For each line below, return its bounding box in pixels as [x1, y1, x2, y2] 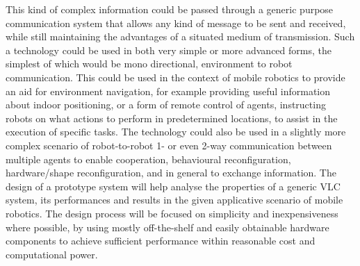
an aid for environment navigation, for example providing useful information [6, 83, 331, 98]
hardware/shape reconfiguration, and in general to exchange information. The [6, 165, 336, 180]
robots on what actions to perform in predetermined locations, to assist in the [6, 110, 338, 125]
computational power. [6, 247, 98, 261]
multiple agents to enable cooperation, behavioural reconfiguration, [6, 151, 291, 166]
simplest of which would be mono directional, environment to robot [6, 56, 293, 71]
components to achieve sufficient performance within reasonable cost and [6, 233, 316, 248]
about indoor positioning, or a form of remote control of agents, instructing [6, 97, 326, 112]
